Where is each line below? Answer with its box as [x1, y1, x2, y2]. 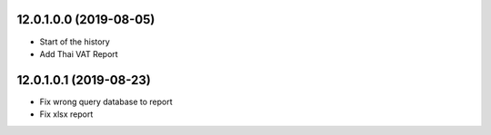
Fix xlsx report [39, 109, 94, 120]
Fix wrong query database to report [39, 96, 173, 107]
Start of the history [39, 36, 111, 47]
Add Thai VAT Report [39, 48, 118, 59]
